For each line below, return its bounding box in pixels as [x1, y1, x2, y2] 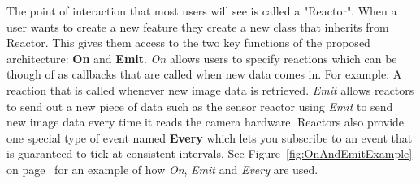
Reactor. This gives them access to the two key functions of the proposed [6, 34, 370, 51]
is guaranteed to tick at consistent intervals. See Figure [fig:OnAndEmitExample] [6, 145, 413, 162]
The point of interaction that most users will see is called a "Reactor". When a [6, 2, 397, 19]
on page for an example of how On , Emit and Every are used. [6, 160, 318, 177]
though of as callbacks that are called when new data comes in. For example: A [6, 66, 402, 83]
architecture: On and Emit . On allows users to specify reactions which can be [6, 49, 397, 66]
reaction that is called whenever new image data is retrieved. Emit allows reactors [6, 81, 414, 98]
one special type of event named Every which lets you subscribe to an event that [6, 129, 413, 146]
